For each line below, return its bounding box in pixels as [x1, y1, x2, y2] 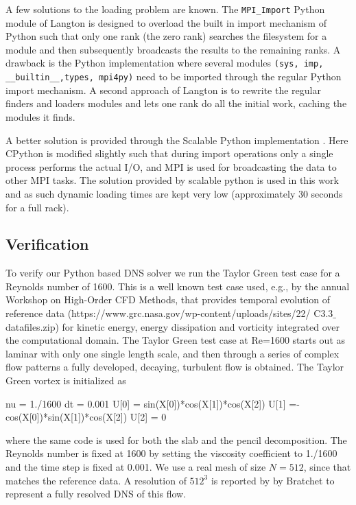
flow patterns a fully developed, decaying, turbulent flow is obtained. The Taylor [5, 360, 344, 374]
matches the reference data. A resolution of [5, 473, 187, 487]
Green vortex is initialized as [5, 373, 126, 388]
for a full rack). [5, 200, 69, 214]
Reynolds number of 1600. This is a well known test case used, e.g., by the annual [5, 279, 350, 293]
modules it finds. [5, 109, 75, 124]
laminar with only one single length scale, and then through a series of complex [5, 346, 340, 360]
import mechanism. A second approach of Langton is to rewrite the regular [5, 82, 321, 97]
